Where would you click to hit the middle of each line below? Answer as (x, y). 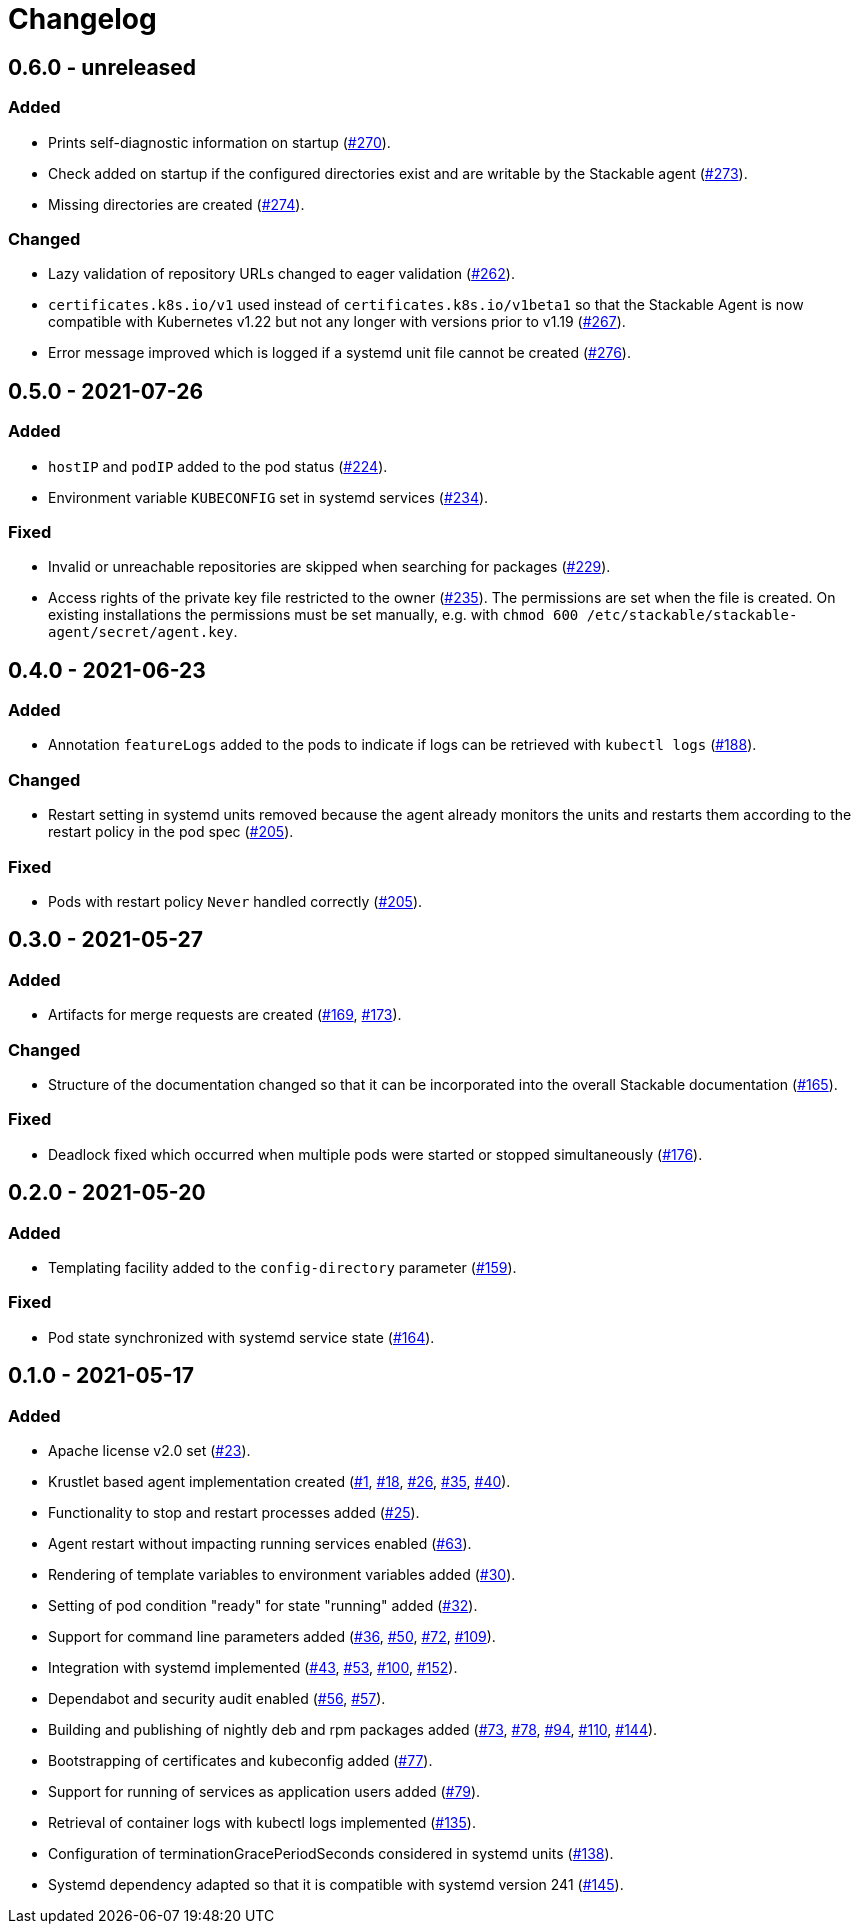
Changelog (82, 19)
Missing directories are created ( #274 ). (176, 204)
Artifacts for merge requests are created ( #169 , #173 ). (225, 1015)
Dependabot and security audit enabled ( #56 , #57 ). (217, 1698)
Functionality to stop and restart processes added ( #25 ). (234, 1512)
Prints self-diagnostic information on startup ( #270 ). (219, 142)
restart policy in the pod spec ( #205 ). (171, 832)
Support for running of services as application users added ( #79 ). (264, 1791)
